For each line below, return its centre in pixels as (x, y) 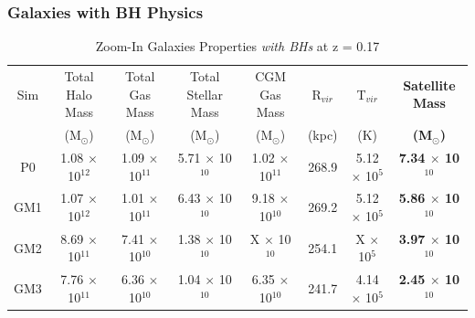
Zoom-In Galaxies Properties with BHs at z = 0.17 (237, 46)
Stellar (205, 94)
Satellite (429, 85)
